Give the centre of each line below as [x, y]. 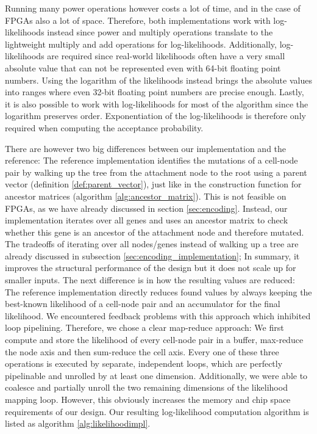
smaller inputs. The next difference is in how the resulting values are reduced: [150, 280]
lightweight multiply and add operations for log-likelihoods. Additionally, [141, 44]
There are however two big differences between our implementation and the [146, 148]
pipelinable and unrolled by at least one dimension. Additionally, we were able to [156, 375]
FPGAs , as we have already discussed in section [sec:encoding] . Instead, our [146, 208]
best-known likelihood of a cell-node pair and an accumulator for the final [143, 304]
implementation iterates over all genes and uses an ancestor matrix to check [147, 220]
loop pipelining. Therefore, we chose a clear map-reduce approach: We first [144, 327]
